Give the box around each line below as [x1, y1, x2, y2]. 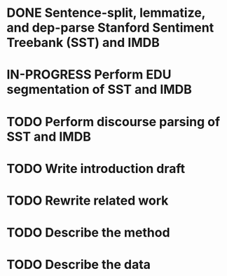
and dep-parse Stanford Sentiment [6, 20, 214, 36]
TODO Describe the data [6, 257, 151, 272]
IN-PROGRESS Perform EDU [6, 67, 172, 83]
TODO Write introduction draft [6, 160, 186, 177]
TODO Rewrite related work [6, 193, 169, 208]
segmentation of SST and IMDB [6, 82, 192, 97]
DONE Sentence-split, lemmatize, [6, 5, 206, 21]
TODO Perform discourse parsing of [6, 113, 221, 130]
